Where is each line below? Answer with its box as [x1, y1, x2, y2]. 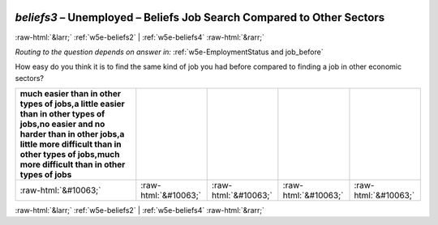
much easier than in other [19, 88, 122, 100]
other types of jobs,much [19, 149, 120, 160]
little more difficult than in [19, 138, 122, 150]
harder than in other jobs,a [19, 129, 125, 140]
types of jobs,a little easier [19, 98, 125, 109]
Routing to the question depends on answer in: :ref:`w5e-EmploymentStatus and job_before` [15, 47, 324, 57]
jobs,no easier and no [19, 118, 105, 129]
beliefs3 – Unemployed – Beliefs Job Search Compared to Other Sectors [15, 11, 385, 24]
